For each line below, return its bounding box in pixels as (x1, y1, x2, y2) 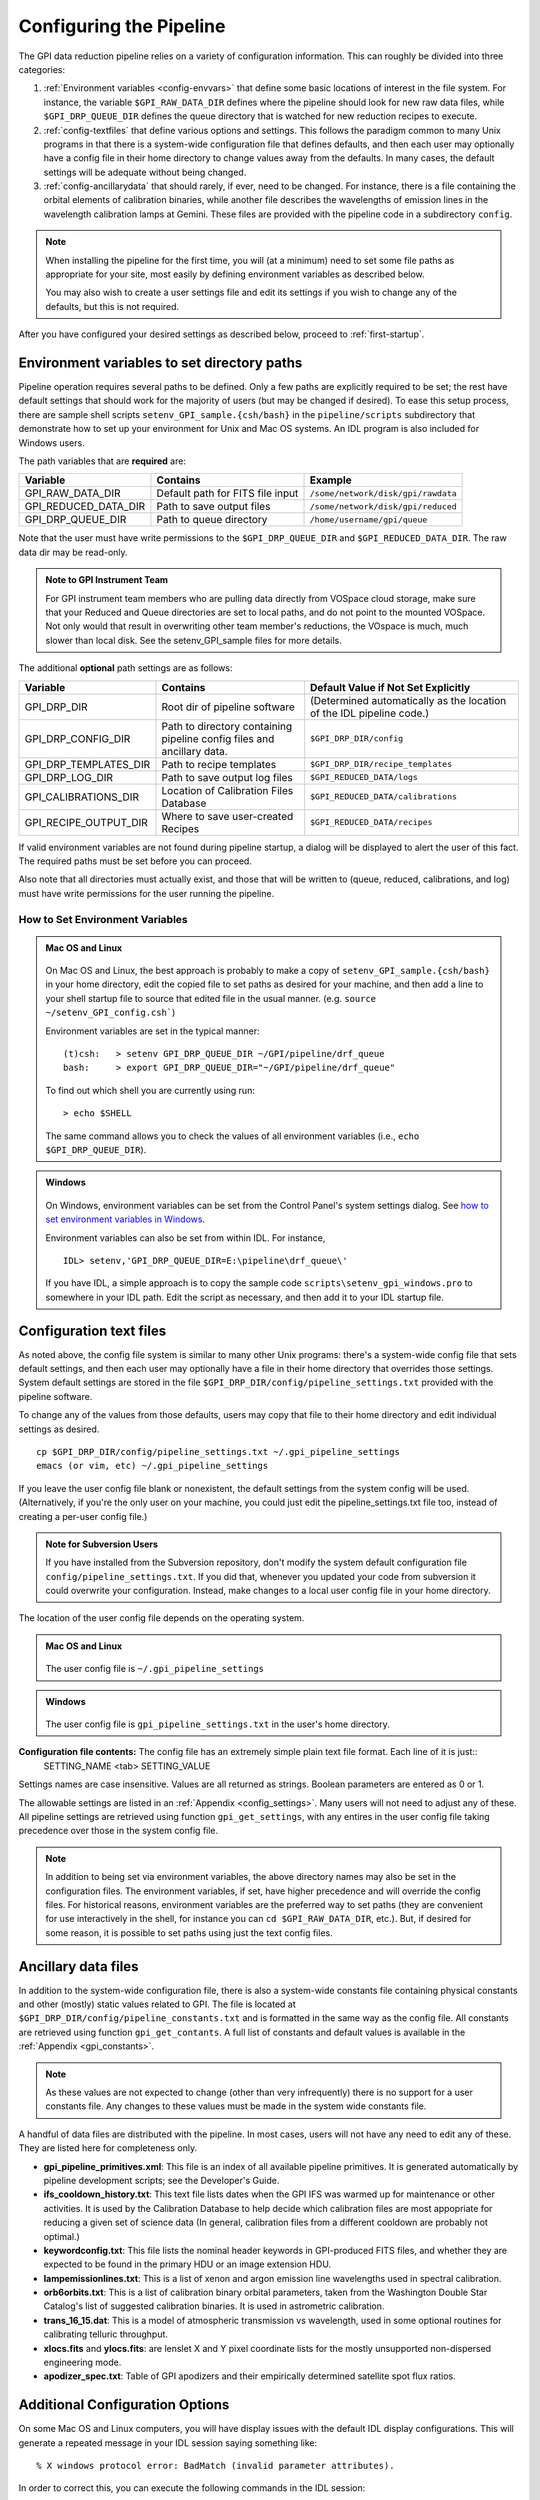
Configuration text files (18, 1322, 167, 1339)
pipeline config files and (161, 731, 275, 745)
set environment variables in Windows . (45, 1213, 205, 1225)
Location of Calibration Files (161, 783, 294, 797)
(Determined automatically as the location (310, 693, 507, 707)
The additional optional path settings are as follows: (18, 662, 233, 674)
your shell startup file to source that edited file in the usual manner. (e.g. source (45, 992, 377, 1004)
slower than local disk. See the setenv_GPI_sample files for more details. (45, 634, 342, 646)
